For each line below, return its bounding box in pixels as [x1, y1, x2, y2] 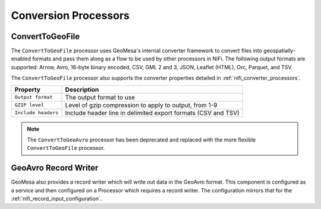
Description [65, 85, 99, 94]
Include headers [14, 110, 59, 116]
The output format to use [65, 93, 135, 101]
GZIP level [14, 102, 45, 108]
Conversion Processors [11, 9, 130, 22]
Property [14, 85, 41, 94]
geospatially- [263, 47, 295, 54]
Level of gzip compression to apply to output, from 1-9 [65, 101, 218, 109]
